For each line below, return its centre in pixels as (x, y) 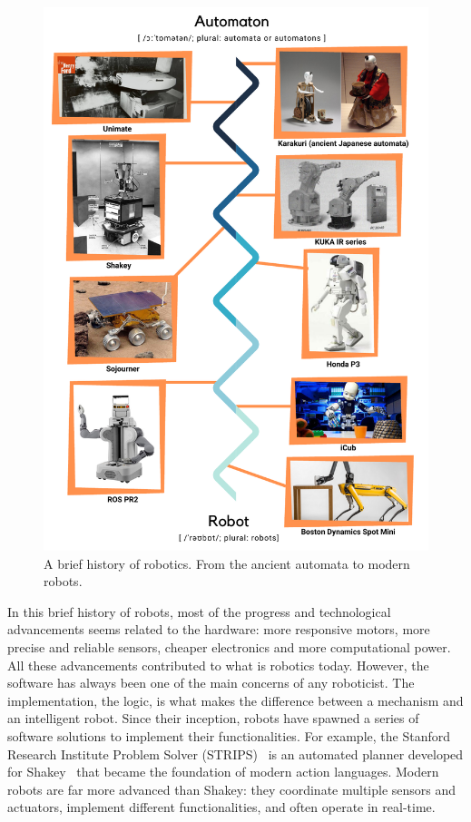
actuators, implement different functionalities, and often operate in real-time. (221, 807)
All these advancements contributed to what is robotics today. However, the (218, 665)
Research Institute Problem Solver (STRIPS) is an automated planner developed (235, 753)
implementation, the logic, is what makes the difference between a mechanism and (235, 700)
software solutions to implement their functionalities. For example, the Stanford (229, 736)
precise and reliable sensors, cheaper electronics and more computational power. (229, 647)
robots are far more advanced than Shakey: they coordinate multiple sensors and (232, 789)
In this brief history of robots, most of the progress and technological (199, 611)
